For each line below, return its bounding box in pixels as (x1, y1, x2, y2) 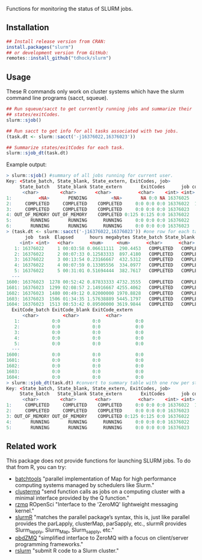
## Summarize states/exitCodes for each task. (6, 145, 125, 151)
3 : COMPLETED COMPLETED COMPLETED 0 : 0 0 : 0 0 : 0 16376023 (6, 206, 189, 213)
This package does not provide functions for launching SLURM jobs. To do (6, 457, 191, 464)
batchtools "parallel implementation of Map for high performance (14, 475, 176, 482)
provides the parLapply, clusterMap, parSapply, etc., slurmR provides (14, 520, 187, 527)
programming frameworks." (14, 541, 84, 548)
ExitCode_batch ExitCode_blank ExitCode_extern (11, 307, 133, 313)
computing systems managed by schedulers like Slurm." (14, 482, 155, 489)
